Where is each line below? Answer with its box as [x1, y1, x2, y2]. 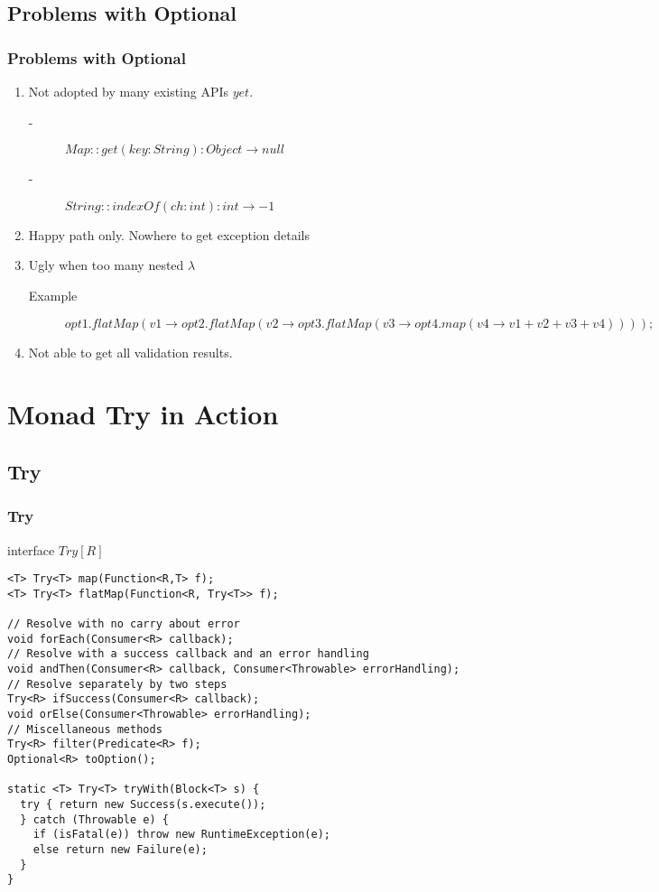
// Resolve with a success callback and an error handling [7, 647, 369, 661]
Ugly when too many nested [28, 256, 184, 274]
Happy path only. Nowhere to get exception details [28, 225, 311, 244]
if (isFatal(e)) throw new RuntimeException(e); [32, 828, 330, 841]
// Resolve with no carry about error [7, 618, 240, 631]
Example [28, 285, 78, 304]
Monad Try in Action [7, 395, 279, 432]
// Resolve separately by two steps [7, 677, 227, 691]
